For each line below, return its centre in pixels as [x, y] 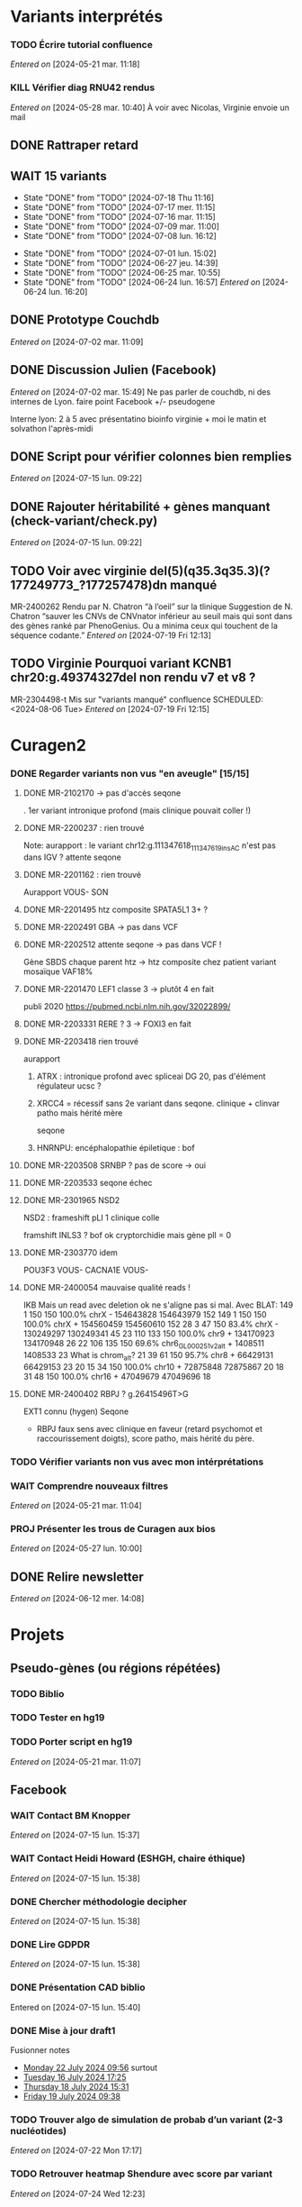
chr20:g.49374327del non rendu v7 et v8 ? [133, 678]
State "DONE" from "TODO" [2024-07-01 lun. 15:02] [120, 253]
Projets [38, 1635]
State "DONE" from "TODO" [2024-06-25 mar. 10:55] [122, 272]
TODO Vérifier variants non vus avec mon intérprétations [137, 1462]
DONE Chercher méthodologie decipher [99, 1901]
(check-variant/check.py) [84, 520]
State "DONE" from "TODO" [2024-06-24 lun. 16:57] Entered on [142, 282]
